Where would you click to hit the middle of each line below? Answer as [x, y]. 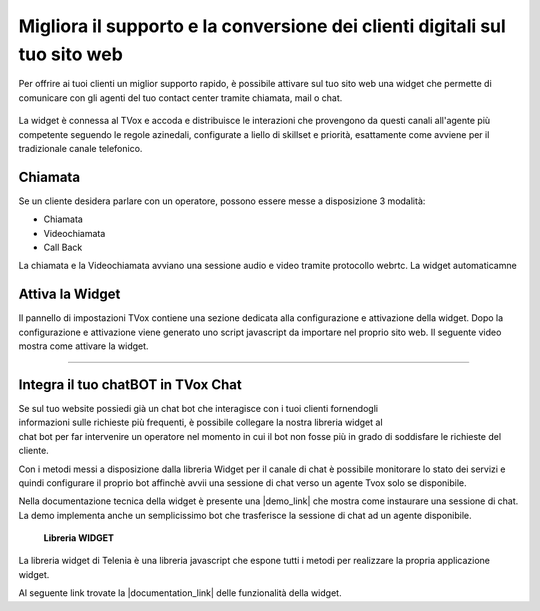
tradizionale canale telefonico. [80, 148]
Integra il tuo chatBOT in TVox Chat [130, 384]
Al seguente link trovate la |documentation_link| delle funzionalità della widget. [180, 593]
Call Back [63, 247]
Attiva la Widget [69, 294]
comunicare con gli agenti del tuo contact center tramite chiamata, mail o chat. [180, 97]
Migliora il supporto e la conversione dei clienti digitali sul [262, 26]
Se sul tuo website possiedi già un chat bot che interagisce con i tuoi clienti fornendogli [198, 408]
